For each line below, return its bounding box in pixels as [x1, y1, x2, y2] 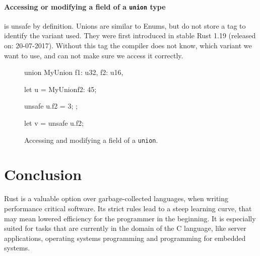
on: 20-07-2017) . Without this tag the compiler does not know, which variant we [4, 40, 252, 51]
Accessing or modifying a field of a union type [4, 1, 166, 12]
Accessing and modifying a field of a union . [24, 134, 158, 145]
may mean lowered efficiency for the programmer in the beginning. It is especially [4, 213, 256, 223]
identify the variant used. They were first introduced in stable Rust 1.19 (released [4, 30, 256, 41]
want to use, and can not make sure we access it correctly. [4, 50, 183, 60]
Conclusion [4, 164, 82, 185]
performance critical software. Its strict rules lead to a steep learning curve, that [4, 203, 252, 213]
